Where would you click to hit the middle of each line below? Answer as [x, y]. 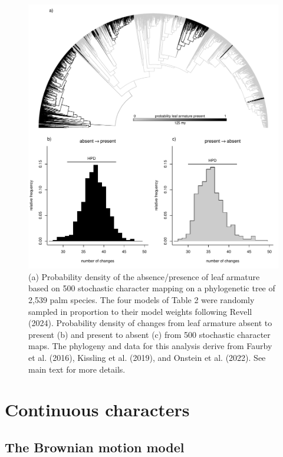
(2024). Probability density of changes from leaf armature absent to [150, 323]
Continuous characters [97, 410]
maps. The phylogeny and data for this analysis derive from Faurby [150, 346]
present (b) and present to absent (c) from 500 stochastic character [149, 334]
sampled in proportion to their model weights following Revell [140, 311]
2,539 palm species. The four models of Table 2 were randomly [141, 299]
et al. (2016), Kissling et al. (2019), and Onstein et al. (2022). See [147, 357]
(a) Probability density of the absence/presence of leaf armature [144, 276]
